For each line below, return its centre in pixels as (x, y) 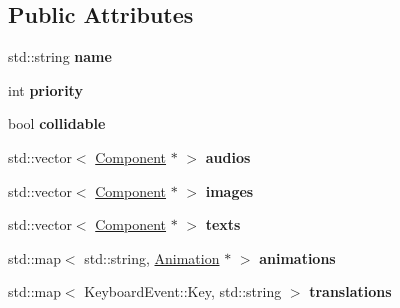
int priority (45, 89)
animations (297, 257)
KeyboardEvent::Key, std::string (183, 291)
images (229, 190)
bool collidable (57, 123)
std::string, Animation (152, 257)
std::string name (60, 56)
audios (228, 156)
